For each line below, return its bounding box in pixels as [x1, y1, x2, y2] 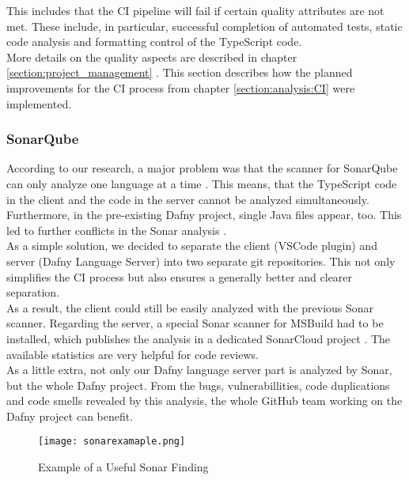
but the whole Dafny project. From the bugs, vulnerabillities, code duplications [6, 376, 390, 393]
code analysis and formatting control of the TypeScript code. [6, 33, 302, 50]
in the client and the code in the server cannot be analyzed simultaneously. [6, 191, 369, 207]
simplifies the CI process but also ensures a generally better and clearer [6, 268, 353, 285]
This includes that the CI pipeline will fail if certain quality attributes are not [6, 2, 384, 18]
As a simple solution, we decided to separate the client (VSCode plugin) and [6, 237, 377, 254]
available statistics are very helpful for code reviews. [6, 346, 259, 362]
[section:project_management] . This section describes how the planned [6, 64, 353, 81]
